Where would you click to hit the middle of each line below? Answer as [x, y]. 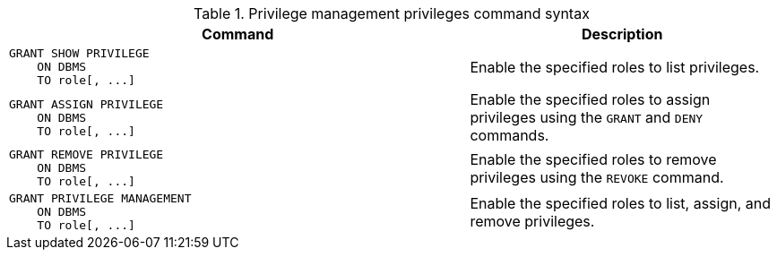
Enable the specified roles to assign [590, 99]
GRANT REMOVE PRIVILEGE [86, 154]
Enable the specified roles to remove [593, 159]
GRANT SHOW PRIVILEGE [79, 53]
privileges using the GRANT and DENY [587, 117]
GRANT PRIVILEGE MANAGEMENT [100, 198]
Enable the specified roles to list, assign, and [621, 203]
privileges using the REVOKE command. [597, 177]
